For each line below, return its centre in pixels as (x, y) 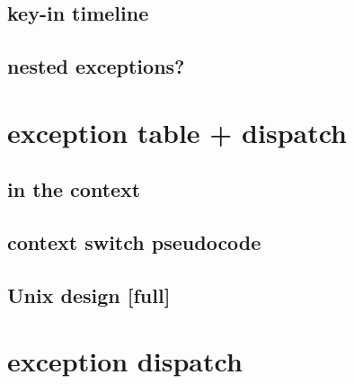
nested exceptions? (96, 66)
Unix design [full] (89, 295)
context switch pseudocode (134, 242)
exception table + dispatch (177, 132)
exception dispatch (125, 361)
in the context (74, 189)
